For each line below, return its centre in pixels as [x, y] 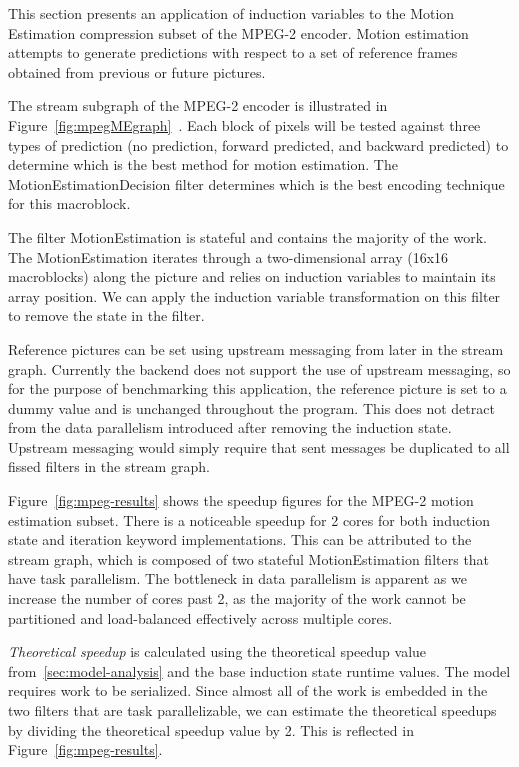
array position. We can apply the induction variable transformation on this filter [254, 295]
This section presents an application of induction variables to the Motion [231, 13]
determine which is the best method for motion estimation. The [203, 164]
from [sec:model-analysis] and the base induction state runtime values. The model [259, 670]
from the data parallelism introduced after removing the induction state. [230, 427]
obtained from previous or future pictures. [137, 71]
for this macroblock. [69, 203]
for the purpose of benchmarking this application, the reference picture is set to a [257, 388]
